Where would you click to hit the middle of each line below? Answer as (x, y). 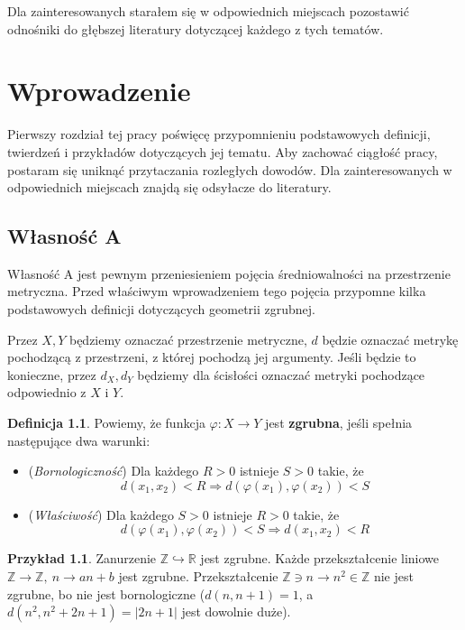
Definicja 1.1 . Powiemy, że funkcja (106, 423)
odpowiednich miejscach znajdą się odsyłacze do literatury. (169, 187)
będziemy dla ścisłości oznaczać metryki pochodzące (281, 374)
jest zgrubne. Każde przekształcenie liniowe (320, 558)
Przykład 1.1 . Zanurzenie (82, 558)
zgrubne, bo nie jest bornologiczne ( (106, 593)
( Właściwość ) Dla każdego (101, 514)
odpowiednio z (47, 392)
